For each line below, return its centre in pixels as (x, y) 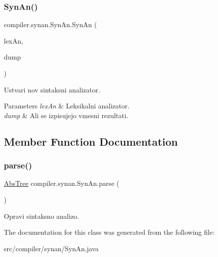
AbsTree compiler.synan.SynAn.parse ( (62, 183)
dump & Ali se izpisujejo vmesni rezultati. (66, 115)
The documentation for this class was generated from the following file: (109, 232)
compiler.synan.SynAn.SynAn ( (50, 24)
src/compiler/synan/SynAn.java (51, 248)
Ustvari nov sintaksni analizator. (52, 89)
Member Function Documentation (91, 141)
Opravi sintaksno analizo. (41, 216)
